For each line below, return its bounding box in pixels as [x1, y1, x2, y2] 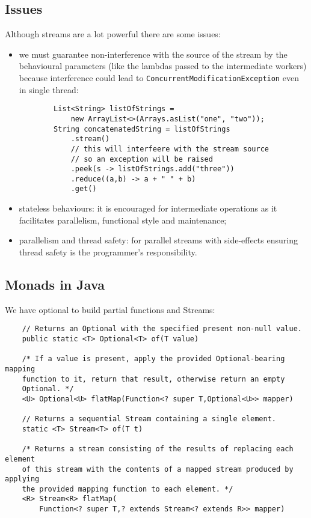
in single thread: [19, 83, 79, 96]
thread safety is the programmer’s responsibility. [19, 245, 197, 258]
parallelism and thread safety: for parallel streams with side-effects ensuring [19, 234, 298, 246]
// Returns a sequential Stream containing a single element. [22, 415, 277, 424]
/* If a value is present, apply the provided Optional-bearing [22, 355, 285, 364]
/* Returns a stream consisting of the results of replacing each [22, 445, 294, 454]
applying [5, 475, 40, 484]
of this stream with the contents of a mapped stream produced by [22, 465, 294, 474]
